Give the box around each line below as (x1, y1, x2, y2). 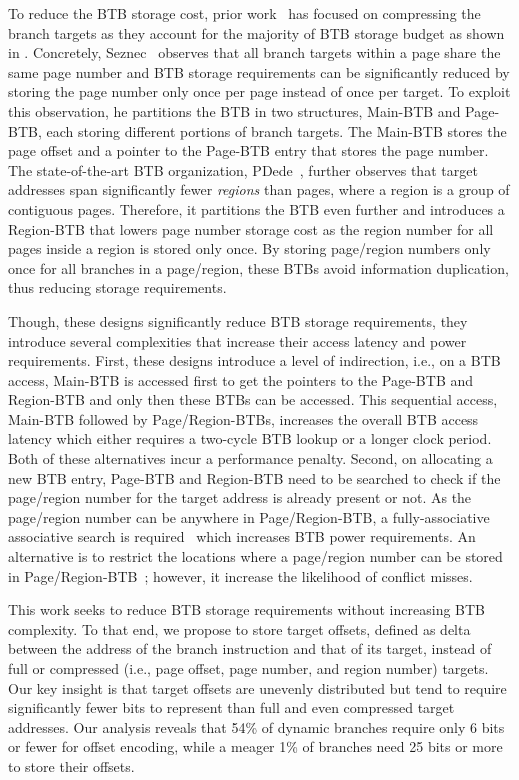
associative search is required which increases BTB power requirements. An (8, 526, 476, 547)
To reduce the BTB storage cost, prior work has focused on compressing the (8, 3, 481, 23)
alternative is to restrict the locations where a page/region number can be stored (8, 546, 503, 567)
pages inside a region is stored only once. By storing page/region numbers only (8, 238, 491, 259)
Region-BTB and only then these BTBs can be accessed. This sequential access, (8, 389, 498, 410)
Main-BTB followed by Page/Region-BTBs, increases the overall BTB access (8, 408, 479, 429)
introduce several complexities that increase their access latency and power (8, 330, 467, 351)
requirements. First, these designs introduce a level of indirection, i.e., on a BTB (8, 350, 501, 371)
